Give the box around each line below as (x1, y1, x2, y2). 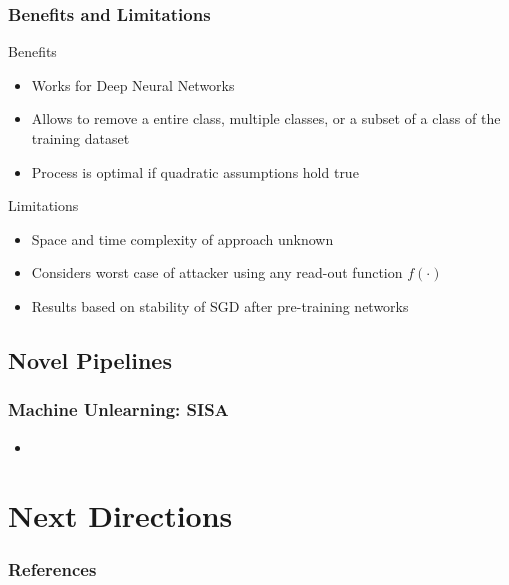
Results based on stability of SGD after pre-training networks (31, 295, 409, 316)
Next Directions (8, 495, 233, 536)
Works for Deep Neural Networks (31, 74, 235, 95)
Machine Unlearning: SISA (8, 397, 229, 422)
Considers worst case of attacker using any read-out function (31, 262, 403, 283)
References (8, 557, 97, 582)
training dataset (31, 128, 130, 148)
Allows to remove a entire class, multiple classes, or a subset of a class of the (31, 108, 501, 129)
